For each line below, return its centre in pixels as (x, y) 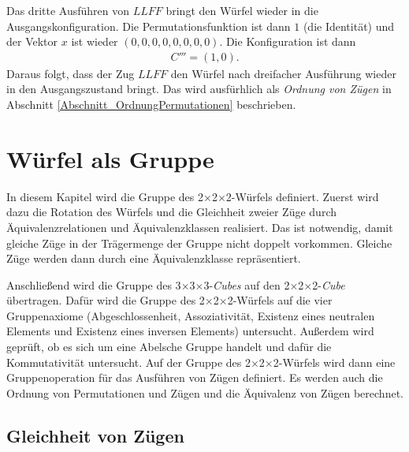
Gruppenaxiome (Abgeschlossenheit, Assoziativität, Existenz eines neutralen (191, 315)
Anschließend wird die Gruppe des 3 (94, 284)
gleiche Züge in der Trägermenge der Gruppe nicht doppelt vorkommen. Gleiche (199, 243)
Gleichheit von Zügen (95, 435)
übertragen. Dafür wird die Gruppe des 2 (106, 300)
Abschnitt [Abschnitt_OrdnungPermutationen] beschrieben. (151, 104)
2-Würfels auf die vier (280, 300)
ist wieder (95, 41)
